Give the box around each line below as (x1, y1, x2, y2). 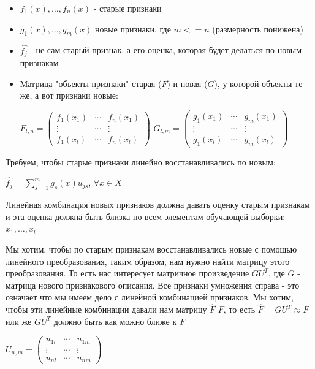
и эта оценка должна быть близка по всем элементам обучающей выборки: (6, 210, 286, 223)
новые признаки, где (95, 22, 171, 35)
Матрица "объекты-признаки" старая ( (20, 77, 162, 89)
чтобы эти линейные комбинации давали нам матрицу (6, 303, 207, 316)
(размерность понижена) (212, 22, 303, 35)
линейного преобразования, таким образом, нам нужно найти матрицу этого (6, 254, 290, 267)
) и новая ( (167, 77, 208, 89)
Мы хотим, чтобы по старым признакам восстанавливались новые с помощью (6, 242, 297, 255)
